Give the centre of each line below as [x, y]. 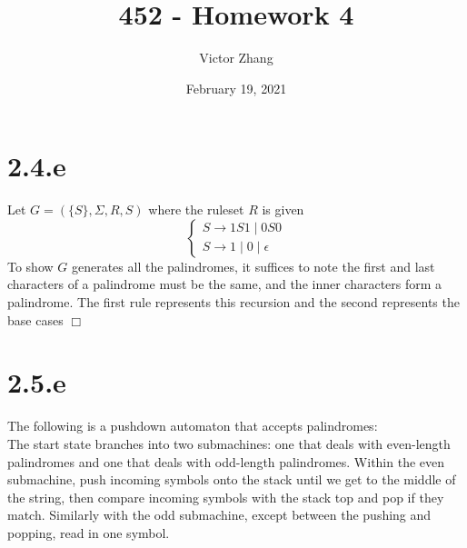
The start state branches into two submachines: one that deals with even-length [229, 443]
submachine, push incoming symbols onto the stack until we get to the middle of [232, 479]
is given [283, 209]
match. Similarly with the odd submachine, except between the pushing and [219, 515]
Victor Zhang [236, 58]
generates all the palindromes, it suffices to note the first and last [253, 266]
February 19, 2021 [236, 88]
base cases [35, 319]
